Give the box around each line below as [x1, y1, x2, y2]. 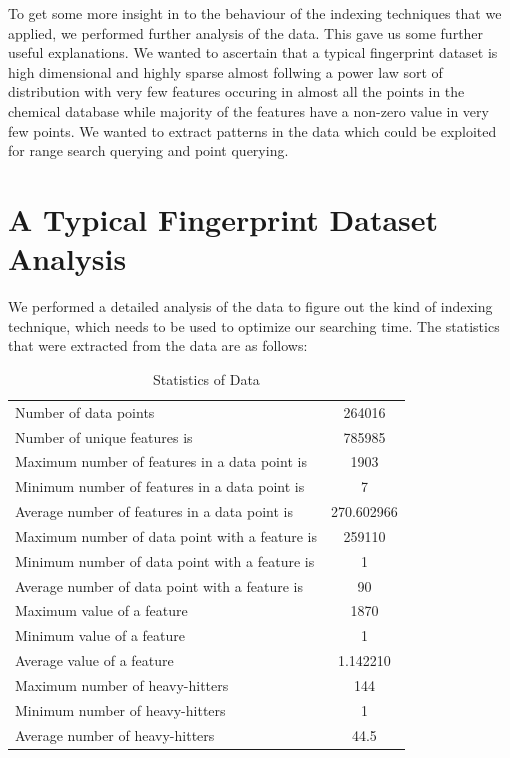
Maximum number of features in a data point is [15, 451, 307, 472]
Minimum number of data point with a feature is [15, 550, 315, 571]
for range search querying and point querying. [8, 140, 289, 161]
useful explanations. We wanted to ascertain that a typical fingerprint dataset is [8, 42, 498, 63]
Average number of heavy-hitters [15, 724, 215, 745]
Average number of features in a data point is [15, 501, 293, 522]
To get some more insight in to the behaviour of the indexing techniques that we [8, 3, 502, 23]
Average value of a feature [15, 650, 174, 671]
